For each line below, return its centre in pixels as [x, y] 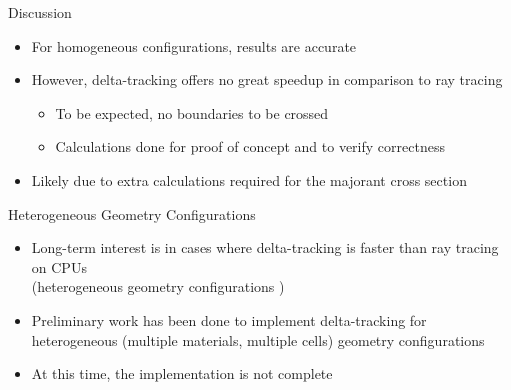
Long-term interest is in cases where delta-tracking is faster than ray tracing [265, 247]
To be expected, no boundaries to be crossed [192, 112]
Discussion [40, 12]
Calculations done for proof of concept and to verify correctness [250, 146]
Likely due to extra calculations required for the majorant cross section [249, 179]
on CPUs [59, 266]
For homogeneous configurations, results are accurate [194, 45]
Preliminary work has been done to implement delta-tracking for [229, 319]
